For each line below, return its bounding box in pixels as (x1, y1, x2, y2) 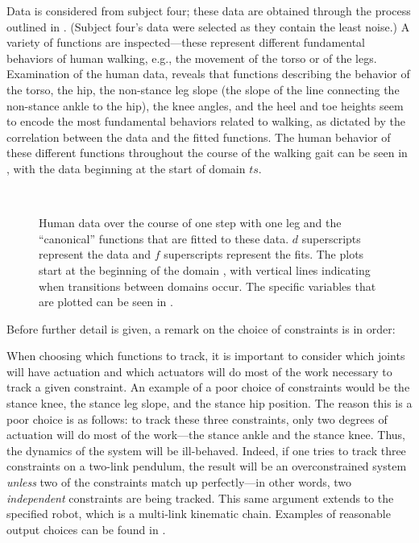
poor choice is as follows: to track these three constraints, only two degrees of (6, 410, 388, 427)
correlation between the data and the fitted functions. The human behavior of (6, 128, 391, 145)
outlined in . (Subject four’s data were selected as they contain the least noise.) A (6, 18, 410, 35)
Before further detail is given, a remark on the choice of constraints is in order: (6, 320, 396, 337)
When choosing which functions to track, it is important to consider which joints (6, 347, 405, 364)
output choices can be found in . (6, 520, 166, 537)
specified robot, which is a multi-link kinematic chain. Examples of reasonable (6, 505, 391, 522)
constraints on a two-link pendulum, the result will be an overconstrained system (6, 458, 407, 475)
